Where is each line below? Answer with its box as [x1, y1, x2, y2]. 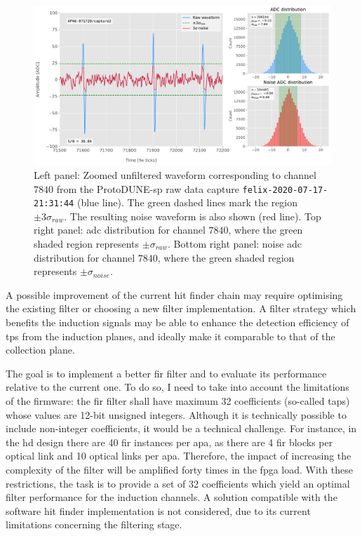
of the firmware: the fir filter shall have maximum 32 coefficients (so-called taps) [6, 393, 350, 408]
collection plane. [6, 342, 75, 357]
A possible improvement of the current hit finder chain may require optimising [6, 287, 343, 302]
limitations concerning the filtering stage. [6, 517, 182, 532]
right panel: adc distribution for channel [34, 222, 206, 237]
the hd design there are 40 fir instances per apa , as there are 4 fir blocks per [6, 434, 333, 449]
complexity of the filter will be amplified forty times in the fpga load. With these [6, 462, 353, 476]
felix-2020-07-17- [242, 185, 328, 195]
